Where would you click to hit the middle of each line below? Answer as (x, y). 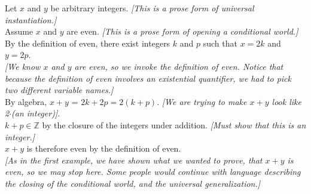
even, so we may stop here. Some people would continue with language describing (153, 172)
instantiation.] (31, 19)
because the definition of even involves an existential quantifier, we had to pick (148, 78)
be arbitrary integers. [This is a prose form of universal (152, 8)
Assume (19, 31)
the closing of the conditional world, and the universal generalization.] (133, 183)
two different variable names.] (59, 90)
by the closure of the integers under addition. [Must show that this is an (174, 124)
